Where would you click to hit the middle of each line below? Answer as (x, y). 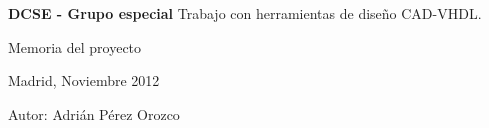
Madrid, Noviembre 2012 (84, 80)
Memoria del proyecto (75, 46)
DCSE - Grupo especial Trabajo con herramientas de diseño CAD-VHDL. (245, 13)
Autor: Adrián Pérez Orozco (94, 113)
